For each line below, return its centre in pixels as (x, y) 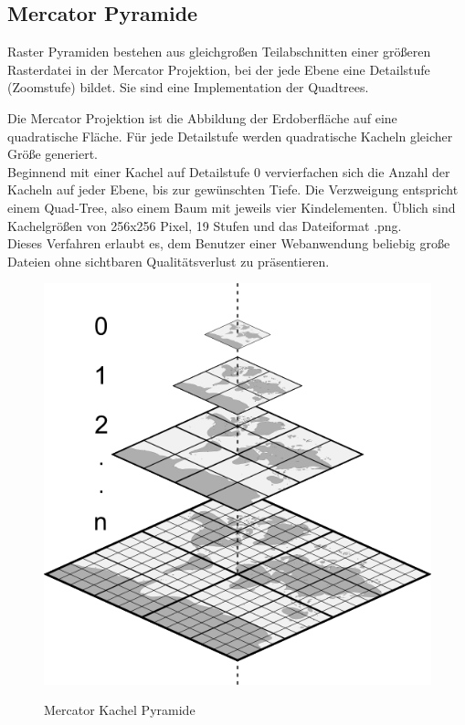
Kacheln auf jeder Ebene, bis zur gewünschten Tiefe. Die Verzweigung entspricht (233, 189)
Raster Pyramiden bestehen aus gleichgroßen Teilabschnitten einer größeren (219, 52)
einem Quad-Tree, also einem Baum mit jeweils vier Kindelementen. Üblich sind (232, 207)
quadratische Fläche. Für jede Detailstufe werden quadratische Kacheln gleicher (230, 136)
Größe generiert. (53, 154)
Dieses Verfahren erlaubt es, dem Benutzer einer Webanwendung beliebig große (229, 243)
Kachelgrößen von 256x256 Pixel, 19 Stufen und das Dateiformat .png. (205, 225)
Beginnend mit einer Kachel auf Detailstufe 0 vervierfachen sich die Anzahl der (229, 171)
